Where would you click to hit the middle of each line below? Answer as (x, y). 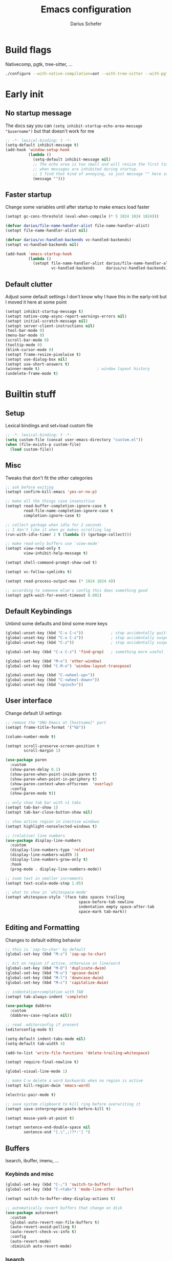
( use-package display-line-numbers (43, 840)
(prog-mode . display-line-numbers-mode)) (56, 869)
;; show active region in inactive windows (52, 821)
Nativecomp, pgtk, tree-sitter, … (39, 64)
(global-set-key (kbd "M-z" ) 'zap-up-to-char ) (56, 954)
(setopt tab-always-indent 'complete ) (47, 997)
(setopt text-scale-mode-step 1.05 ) (44, 883)
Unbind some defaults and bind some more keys (56, 624)
